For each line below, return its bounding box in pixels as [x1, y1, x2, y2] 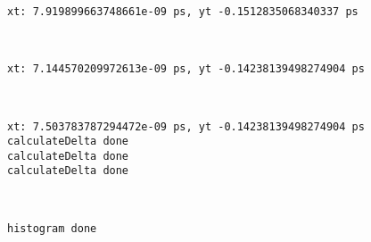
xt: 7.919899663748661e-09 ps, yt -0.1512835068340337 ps [7, 5, 359, 18]
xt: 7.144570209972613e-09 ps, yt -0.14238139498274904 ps [7, 63, 365, 76]
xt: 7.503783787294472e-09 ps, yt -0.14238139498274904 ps [7, 120, 365, 133]
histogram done [7, 221, 97, 235]
